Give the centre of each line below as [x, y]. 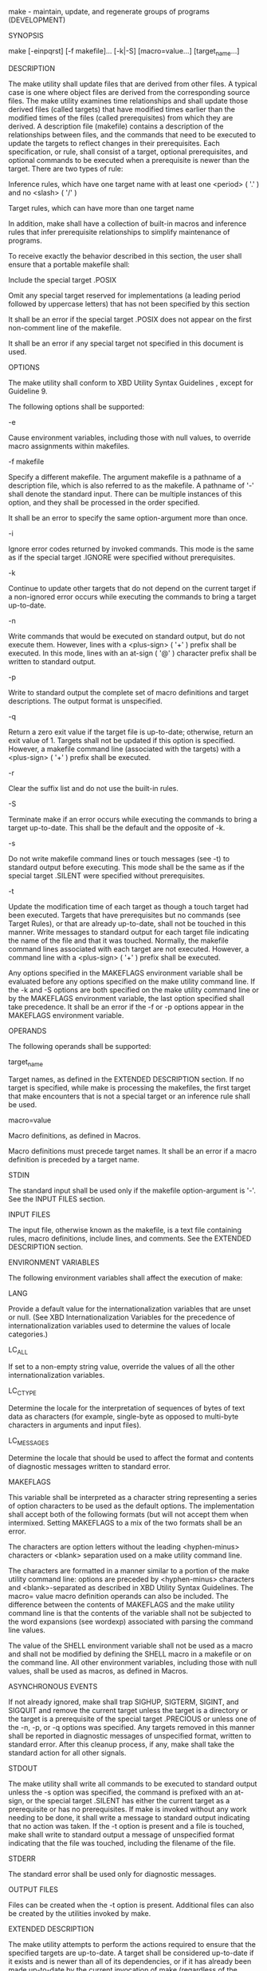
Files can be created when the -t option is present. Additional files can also [131, 1905]
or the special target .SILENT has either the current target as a [128, 1800]
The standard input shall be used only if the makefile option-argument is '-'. [132, 1190]
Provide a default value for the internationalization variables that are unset [130, 1308]
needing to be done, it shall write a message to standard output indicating [129, 1817]
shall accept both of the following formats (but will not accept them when [128, 1514]
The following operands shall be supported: [80, 1046]
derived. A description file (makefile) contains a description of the [116, 126]
